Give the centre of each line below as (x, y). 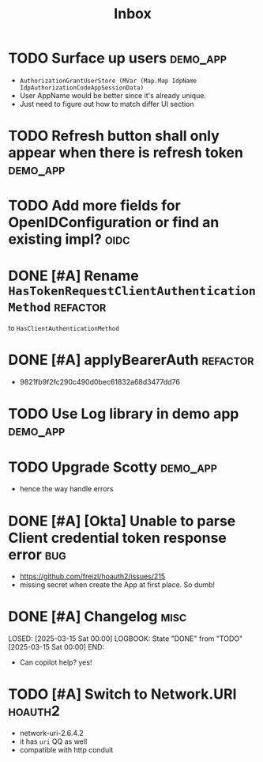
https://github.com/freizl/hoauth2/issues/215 (92, 576)
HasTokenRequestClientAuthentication (132, 291)
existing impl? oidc (69, 239)
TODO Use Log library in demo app (124, 414)
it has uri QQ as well (53, 741)
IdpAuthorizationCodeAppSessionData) (82, 88)
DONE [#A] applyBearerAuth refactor (131, 360)
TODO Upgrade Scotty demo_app (113, 467)
